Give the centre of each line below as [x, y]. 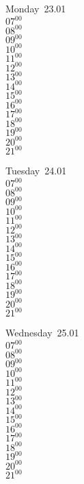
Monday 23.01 [36, 8]
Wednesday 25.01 [42, 333]
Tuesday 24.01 [36, 171]
